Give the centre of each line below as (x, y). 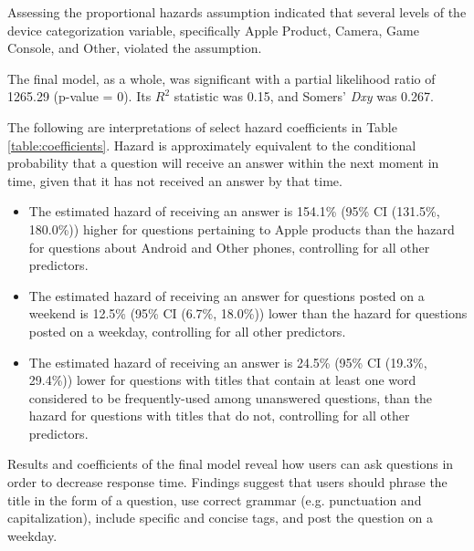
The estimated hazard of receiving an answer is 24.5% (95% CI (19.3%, (228, 362)
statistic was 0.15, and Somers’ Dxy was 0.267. (304, 96)
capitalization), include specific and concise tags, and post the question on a (220, 518)
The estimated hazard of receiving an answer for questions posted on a (226, 295)
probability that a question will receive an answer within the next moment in (223, 163)
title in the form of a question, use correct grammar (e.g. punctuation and (215, 499)
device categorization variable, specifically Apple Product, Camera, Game (213, 30)
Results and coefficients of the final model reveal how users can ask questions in (231, 464)
